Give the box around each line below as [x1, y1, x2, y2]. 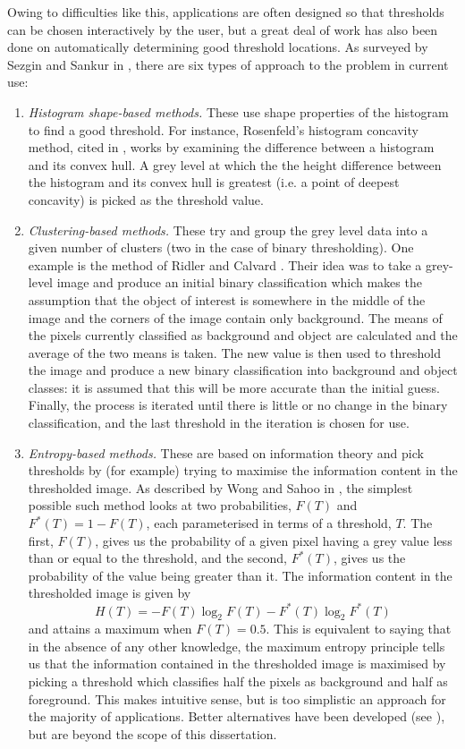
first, [28, 531, 54, 549]
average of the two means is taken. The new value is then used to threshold [28, 343, 442, 362]
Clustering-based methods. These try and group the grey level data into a [28, 220, 428, 239]
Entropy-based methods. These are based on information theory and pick [28, 443, 424, 462]
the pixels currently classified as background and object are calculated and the [28, 326, 458, 345]
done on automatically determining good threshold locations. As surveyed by [7, 38, 428, 56]
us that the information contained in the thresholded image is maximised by [28, 654, 446, 673]
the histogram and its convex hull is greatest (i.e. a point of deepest [28, 173, 400, 192]
